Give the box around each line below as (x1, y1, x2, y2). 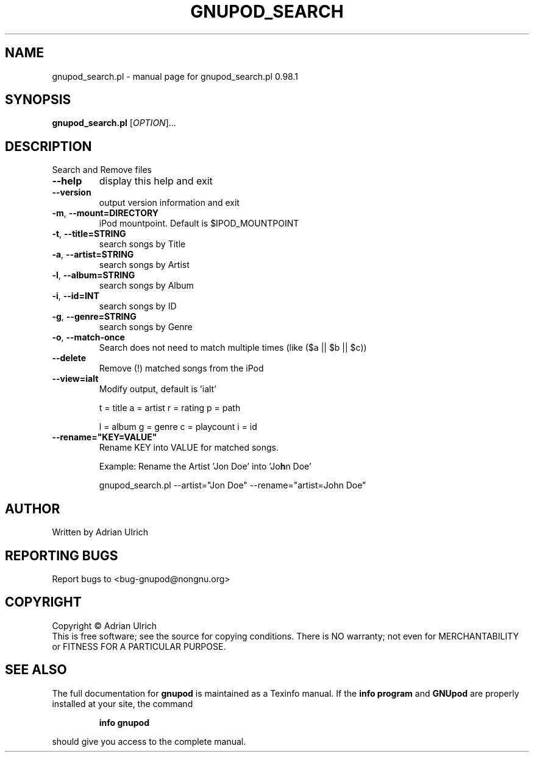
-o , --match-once (52, 332, 125, 343)
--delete (52, 353, 87, 364)
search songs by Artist (99, 259, 190, 270)
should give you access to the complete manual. (52, 736, 246, 747)
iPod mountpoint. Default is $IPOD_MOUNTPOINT (99, 218, 299, 229)
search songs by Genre (99, 322, 193, 333)
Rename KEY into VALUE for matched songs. (99, 442, 279, 453)
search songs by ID (99, 301, 177, 312)
